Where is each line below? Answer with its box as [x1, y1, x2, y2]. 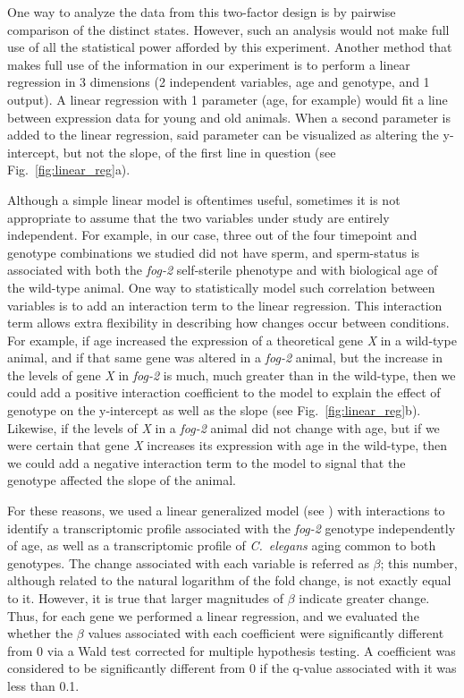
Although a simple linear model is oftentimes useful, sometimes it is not [7, 190, 401, 209]
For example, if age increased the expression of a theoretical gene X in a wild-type [7, 330, 457, 349]
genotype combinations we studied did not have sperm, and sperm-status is [7, 243, 420, 261]
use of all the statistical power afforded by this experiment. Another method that [7, 38, 452, 56]
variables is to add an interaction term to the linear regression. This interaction [7, 295, 443, 314]
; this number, [380, 553, 458, 572]
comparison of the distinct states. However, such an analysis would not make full [7, 20, 450, 38]
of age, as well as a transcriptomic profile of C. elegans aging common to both [7, 536, 436, 555]
